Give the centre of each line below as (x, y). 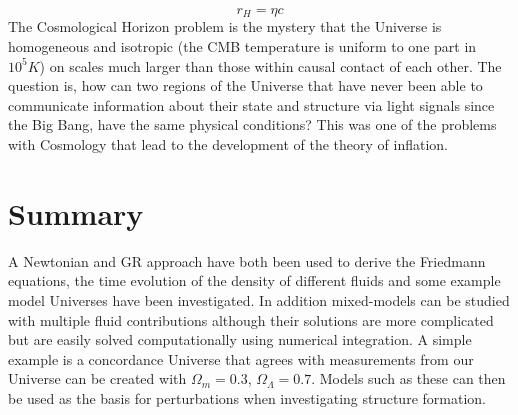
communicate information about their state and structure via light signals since (251, 104)
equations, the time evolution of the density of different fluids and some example (254, 280)
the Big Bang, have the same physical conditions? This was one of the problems (252, 124)
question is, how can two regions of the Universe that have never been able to (245, 85)
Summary (76, 212)
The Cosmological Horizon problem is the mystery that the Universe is (225, 26)
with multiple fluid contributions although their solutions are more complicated (251, 319)
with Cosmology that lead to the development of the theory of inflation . (228, 144)
